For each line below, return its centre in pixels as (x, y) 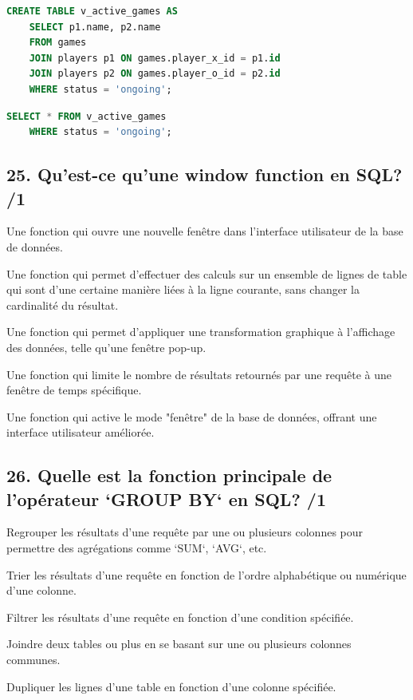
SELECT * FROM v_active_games (87, 116)
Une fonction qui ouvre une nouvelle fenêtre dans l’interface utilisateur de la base (205, 231)
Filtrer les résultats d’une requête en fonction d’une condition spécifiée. (180, 617)
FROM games (58, 43)
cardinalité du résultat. (63, 305)
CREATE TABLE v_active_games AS (92, 11)
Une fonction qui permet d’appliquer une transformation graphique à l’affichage (201, 332)
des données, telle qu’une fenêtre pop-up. (106, 347)
